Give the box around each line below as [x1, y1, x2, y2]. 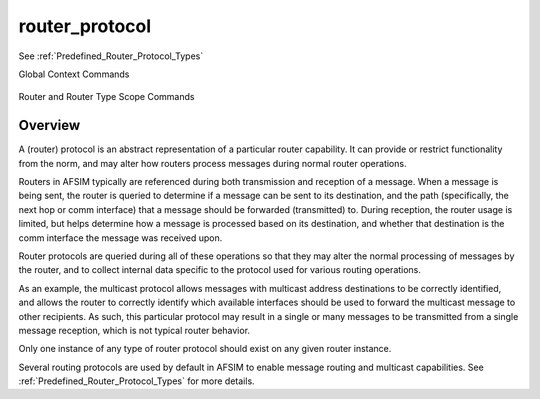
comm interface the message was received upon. [18, 231, 223, 244]
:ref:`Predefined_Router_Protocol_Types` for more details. [18, 375, 255, 387]
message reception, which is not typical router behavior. [18, 324, 250, 336]
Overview [18, 117, 81, 134]
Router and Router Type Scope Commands [18, 91, 195, 103]
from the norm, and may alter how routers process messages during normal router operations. [18, 157, 407, 169]
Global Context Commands [18, 68, 130, 80]
